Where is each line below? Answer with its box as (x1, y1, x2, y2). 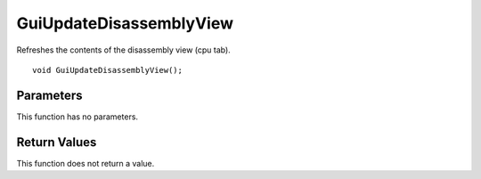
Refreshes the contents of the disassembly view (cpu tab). (16, 45, 231, 55)
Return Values (16, 134, 97, 150)
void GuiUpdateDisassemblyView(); (32, 65, 183, 75)
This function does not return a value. (16, 158, 155, 168)
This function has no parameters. (16, 111, 138, 122)
